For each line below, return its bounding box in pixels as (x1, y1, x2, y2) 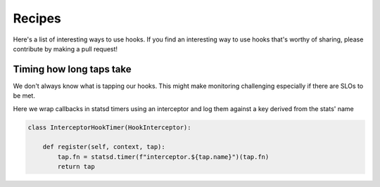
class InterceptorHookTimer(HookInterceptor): (27, 123, 191, 131)
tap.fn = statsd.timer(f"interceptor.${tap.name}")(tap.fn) (57, 153, 270, 161)
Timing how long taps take (13, 63, 132, 75)
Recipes (13, 11, 61, 26)
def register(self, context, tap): (42, 143, 165, 151)
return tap (57, 162, 95, 171)
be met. (13, 91, 35, 100)
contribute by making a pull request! (13, 44, 118, 53)
